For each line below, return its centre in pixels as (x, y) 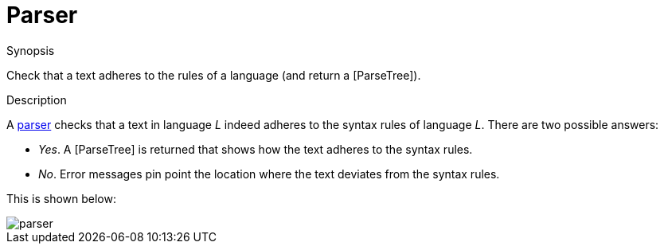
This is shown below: (61, 198)
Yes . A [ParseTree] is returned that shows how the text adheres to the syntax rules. (256, 149)
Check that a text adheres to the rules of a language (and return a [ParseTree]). (214, 75)
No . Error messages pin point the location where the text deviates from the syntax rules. (269, 174)
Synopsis (31, 50)
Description (37, 100)
